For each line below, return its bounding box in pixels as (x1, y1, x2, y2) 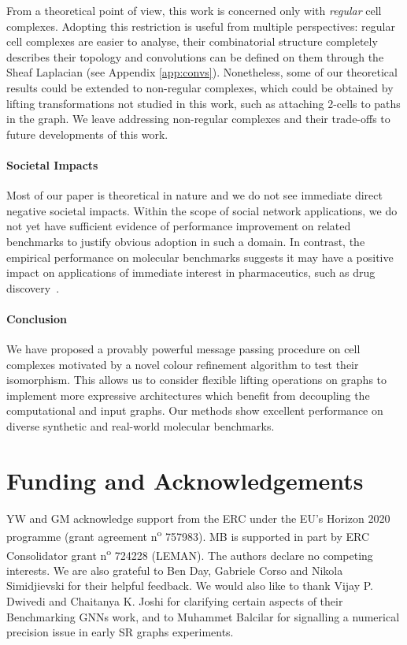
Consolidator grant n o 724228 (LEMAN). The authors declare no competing (6, 544, 373, 563)
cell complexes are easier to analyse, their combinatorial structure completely (6, 33, 378, 50)
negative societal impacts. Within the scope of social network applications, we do (6, 202, 398, 218)
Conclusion (6, 310, 68, 326)
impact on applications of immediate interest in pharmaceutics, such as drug (6, 264, 376, 281)
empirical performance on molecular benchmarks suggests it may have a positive (6, 248, 394, 265)
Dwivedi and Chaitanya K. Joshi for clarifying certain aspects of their (6, 593, 343, 610)
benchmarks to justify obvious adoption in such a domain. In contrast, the (6, 233, 365, 249)
